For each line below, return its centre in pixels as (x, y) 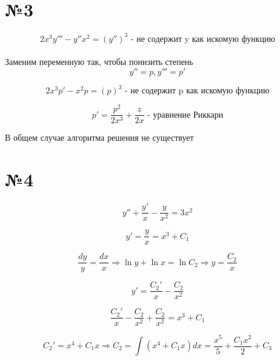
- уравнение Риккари (185, 115)
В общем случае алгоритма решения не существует (99, 137)
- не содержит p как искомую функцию (197, 91)
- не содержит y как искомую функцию (203, 39)
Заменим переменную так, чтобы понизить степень (99, 62)
